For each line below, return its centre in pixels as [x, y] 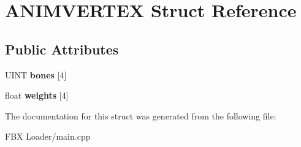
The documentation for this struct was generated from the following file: [141, 115]
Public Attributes [62, 49]
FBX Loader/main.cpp [48, 136]
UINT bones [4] [36, 74]
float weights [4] [37, 95]
